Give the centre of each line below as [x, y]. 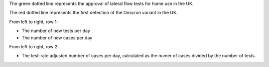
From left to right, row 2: [34, 46]
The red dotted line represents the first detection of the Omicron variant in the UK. [93, 13]
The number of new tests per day [56, 31]
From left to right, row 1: [34, 22]
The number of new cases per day [57, 37]
